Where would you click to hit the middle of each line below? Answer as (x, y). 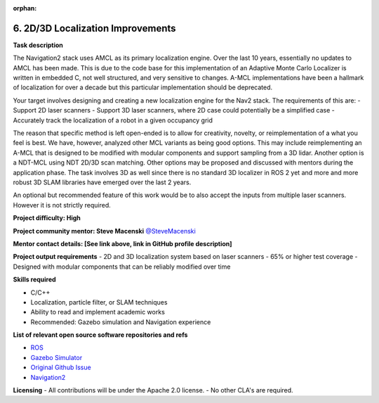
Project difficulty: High (47, 218)
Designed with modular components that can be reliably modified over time (122, 267)
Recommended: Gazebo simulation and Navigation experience (121, 322)
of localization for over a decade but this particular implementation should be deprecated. (143, 87)
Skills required (34, 280)
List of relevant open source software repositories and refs (100, 335)
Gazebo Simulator (56, 357)
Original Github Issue (61, 367)
